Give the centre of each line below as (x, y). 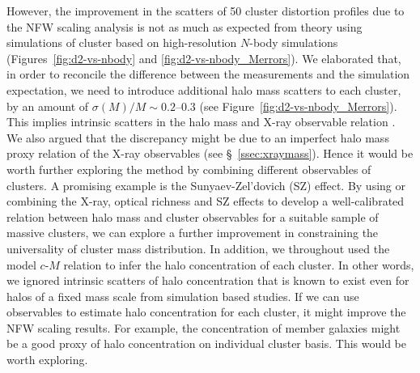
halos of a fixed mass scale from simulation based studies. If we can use (183, 296)
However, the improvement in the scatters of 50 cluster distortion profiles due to (206, 11)
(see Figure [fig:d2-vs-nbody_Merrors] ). (298, 106)
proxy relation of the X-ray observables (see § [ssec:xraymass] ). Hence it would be (210, 153)
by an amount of (48, 106)
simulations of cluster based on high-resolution (122, 42)
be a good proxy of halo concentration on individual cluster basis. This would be (206, 343)
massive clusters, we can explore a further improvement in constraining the (193, 233)
